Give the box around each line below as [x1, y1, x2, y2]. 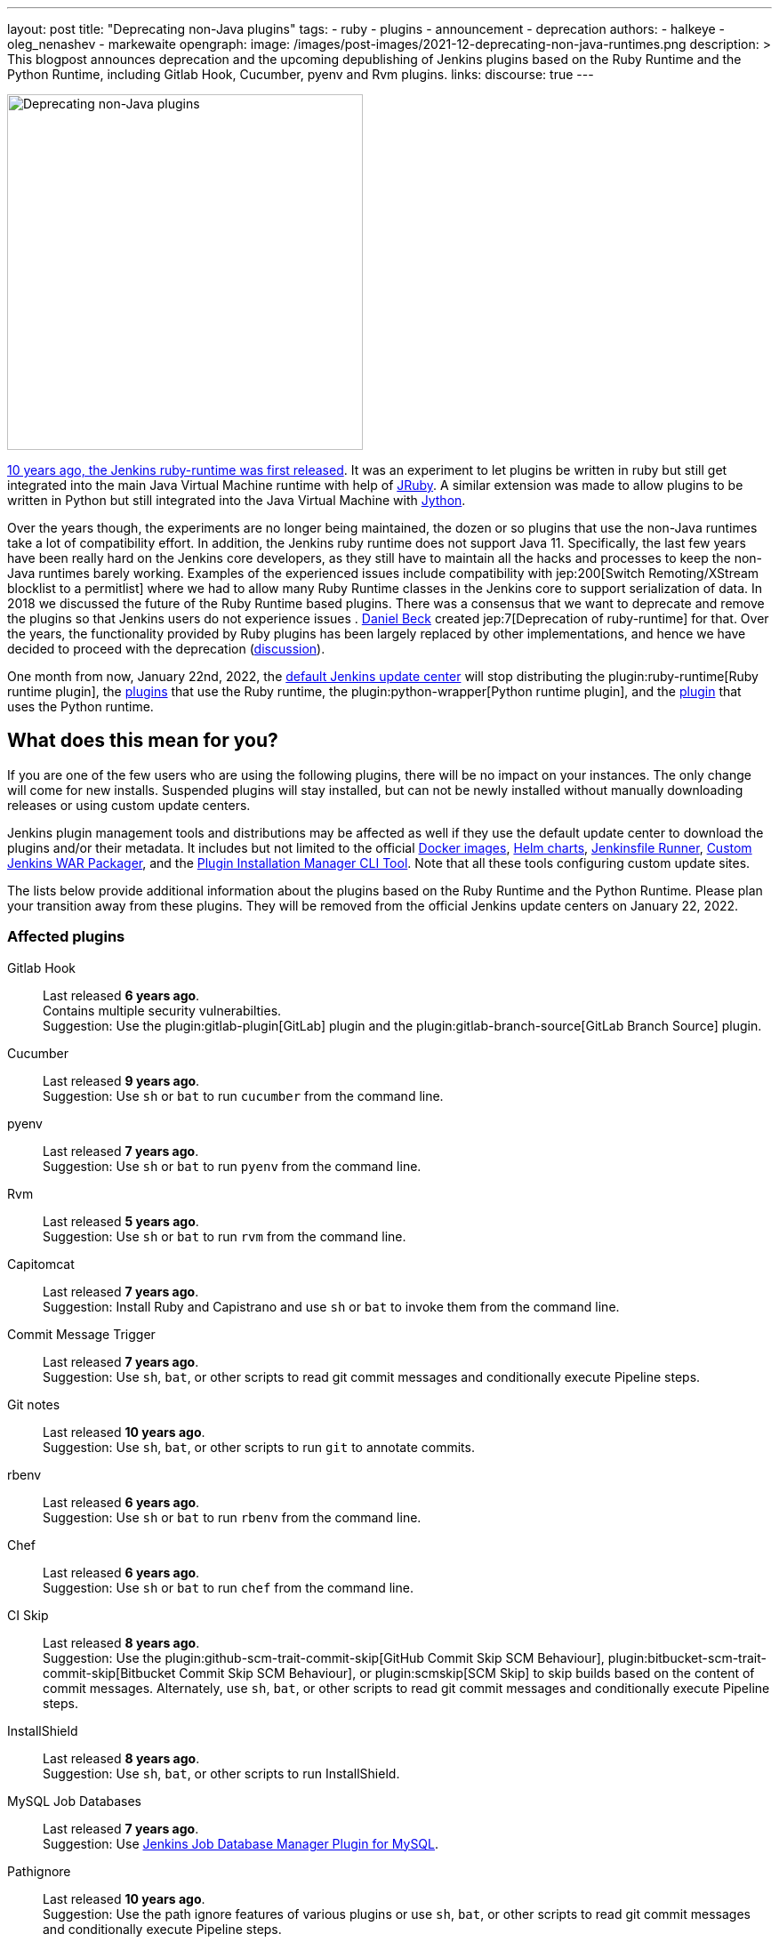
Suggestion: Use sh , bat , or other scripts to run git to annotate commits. [43, 1439, 475, 1455]
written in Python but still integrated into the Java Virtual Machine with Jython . [7, 493, 466, 508]
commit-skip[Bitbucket [43, 1665, 176, 1681]
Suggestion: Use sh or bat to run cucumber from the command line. [43, 1087, 444, 1103]
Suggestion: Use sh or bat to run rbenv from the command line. [43, 1509, 422, 1525]
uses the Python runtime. [7, 699, 154, 714]
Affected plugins [7, 927, 125, 946]
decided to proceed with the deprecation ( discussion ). [7, 641, 325, 656]
